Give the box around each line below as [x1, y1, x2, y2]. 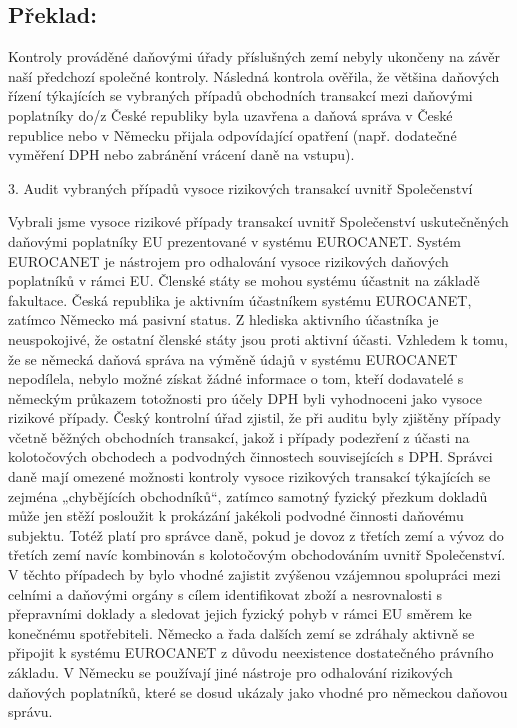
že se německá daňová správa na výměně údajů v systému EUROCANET [8, 348, 458, 369]
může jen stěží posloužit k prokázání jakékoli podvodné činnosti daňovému [8, 505, 464, 526]
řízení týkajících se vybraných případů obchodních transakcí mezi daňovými [8, 85, 473, 106]
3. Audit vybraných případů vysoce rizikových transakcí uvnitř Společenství [8, 177, 473, 198]
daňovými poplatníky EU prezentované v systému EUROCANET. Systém [8, 230, 461, 251]
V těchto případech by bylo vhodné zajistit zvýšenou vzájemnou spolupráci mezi [8, 564, 501, 585]
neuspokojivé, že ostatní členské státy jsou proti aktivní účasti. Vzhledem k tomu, [8, 328, 508, 349]
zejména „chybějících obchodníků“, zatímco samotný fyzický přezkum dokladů [8, 485, 488, 506]
